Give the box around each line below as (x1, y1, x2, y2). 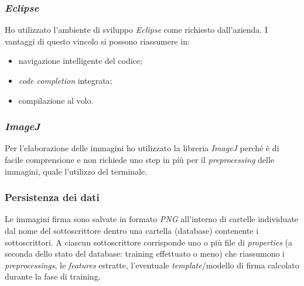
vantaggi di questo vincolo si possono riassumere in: (5, 35, 190, 47)
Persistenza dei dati (5, 190, 100, 205)
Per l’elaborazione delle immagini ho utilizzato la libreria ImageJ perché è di (5, 142, 279, 154)
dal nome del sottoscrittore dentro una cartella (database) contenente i (5, 224, 259, 236)
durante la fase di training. (5, 270, 101, 282)
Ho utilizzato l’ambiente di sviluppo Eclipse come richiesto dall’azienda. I (5, 23, 268, 36)
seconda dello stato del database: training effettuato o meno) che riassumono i (5, 247, 285, 260)
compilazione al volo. (18, 94, 94, 106)
